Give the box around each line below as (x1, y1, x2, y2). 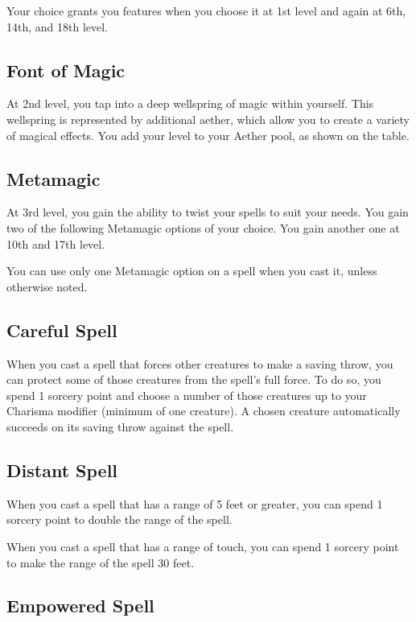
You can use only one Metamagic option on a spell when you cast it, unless (6, 262, 377, 279)
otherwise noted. (6, 278, 88, 295)
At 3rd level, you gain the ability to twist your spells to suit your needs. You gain (6, 204, 409, 220)
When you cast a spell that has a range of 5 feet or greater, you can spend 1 (6, 495, 383, 512)
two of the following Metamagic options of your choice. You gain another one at (6, 219, 400, 236)
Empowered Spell (6, 593, 154, 618)
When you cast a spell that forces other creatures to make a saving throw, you (6, 355, 393, 372)
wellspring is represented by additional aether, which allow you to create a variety (6, 110, 410, 127)
